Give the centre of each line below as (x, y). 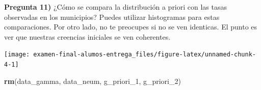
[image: (17, 55)
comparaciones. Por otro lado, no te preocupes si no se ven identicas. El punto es (131, 27)
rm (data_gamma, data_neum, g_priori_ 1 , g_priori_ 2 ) (93, 81)
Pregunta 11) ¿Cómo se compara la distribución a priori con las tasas (116, 7)
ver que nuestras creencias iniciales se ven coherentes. (87, 36)
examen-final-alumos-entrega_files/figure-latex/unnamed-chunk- (145, 55)
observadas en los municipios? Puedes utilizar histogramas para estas (112, 17)
